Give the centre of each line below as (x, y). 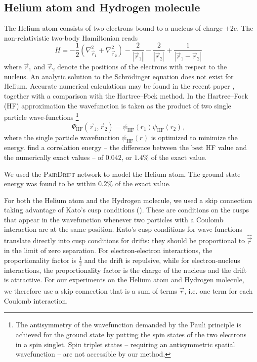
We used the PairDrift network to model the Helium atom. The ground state (122, 174)
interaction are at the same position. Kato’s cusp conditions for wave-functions (123, 229)
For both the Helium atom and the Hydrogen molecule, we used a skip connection (128, 200)
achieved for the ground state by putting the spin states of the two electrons (131, 334)
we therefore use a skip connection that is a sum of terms (91, 291)
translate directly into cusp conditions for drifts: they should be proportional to (125, 240)
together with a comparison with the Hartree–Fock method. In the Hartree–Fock (126, 96)
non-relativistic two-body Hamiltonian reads (71, 37)
